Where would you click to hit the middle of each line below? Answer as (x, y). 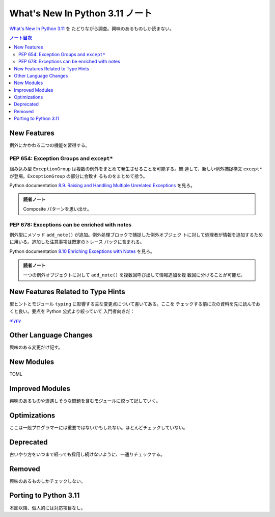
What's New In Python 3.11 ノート (81, 13)
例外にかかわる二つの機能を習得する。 (50, 145)
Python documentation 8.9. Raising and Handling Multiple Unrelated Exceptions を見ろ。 (102, 186)
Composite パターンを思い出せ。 (57, 209)
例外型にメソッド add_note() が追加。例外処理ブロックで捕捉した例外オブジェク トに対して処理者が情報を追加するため (136, 235)
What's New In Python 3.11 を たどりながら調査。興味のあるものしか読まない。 (92, 29)
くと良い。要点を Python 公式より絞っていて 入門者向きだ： (72, 311)
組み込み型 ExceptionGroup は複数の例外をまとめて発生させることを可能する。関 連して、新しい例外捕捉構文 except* (136, 169)
